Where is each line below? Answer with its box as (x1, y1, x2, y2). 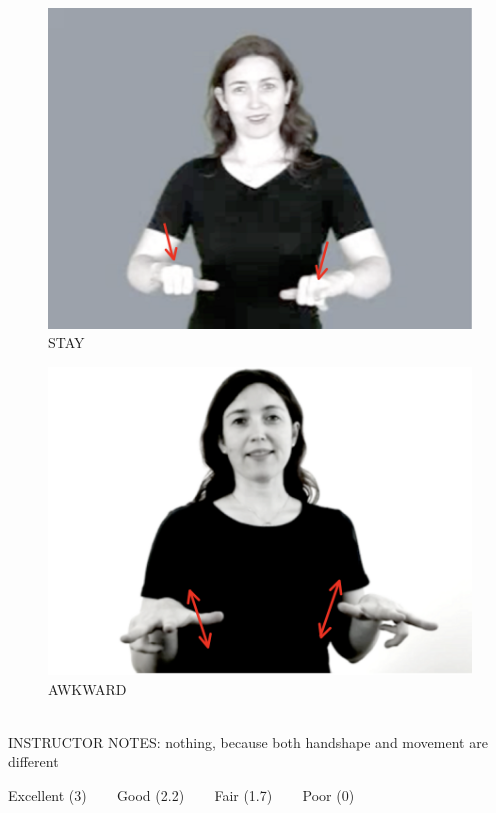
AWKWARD (48, 678, 127, 699)
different (8, 751, 59, 772)
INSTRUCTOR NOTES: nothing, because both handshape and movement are (8, 731, 488, 752)
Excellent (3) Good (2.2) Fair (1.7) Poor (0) (8, 785, 355, 806)
